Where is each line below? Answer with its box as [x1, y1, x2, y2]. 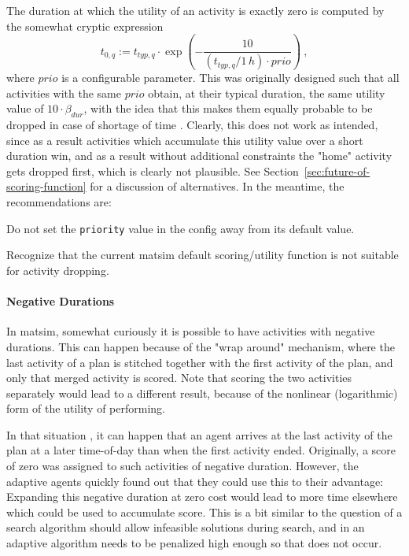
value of [6, 100, 44, 117]
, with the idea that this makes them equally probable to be [83, 100, 373, 117]
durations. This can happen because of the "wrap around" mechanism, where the [6, 338, 395, 354]
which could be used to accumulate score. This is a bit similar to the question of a [6, 503, 403, 520]
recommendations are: [6, 194, 112, 210]
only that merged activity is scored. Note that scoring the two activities [6, 369, 352, 386]
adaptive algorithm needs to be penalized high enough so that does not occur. [6, 535, 382, 551]
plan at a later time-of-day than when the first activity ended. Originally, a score [6, 442, 396, 458]
